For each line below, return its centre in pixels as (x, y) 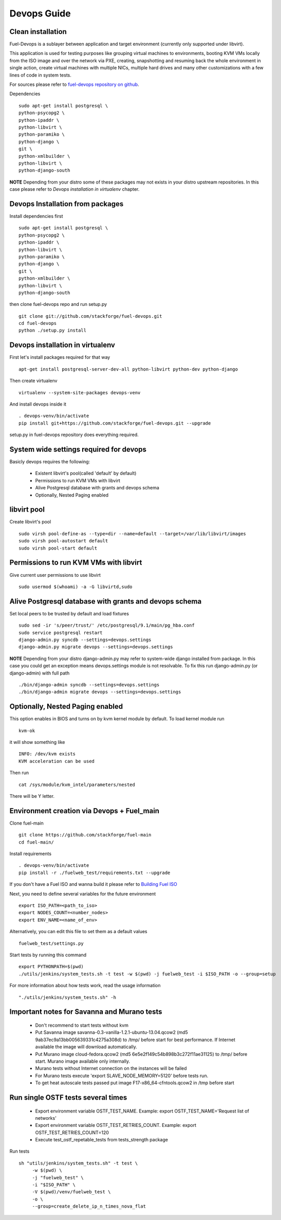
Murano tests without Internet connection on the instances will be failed (111, 1068)
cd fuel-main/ (36, 842)
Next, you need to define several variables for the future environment (83, 894)
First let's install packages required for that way (60, 357)
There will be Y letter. (32, 796)
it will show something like (37, 742)
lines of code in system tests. (41, 75)
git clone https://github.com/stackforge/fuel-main (85, 835)
